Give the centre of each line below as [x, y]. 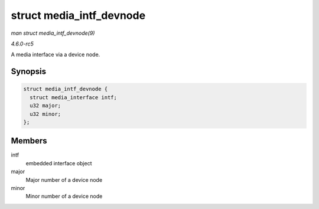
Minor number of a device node [64, 196]
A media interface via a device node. [56, 55]
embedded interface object [59, 163]
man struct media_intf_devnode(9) [53, 33]
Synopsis [29, 72]
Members [29, 141]
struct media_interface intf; [74, 97]
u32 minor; [45, 114]
